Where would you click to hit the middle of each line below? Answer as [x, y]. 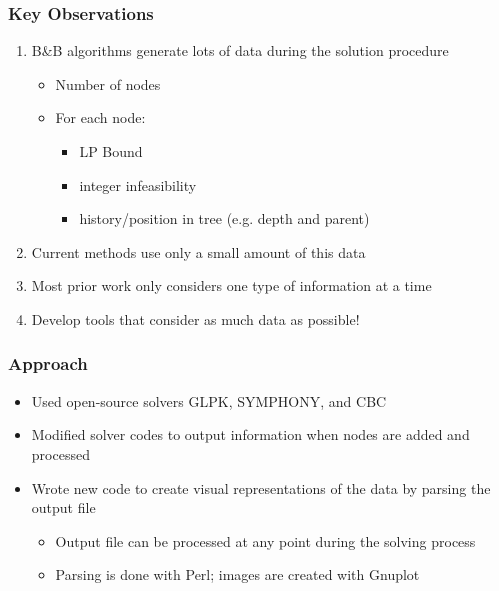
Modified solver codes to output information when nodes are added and [250, 434]
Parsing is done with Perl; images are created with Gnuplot [237, 574]
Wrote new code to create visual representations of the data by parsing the [261, 487]
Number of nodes [108, 83]
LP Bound [111, 151]
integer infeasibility [138, 184]
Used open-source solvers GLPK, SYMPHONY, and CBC [209, 400]
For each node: [100, 117]
